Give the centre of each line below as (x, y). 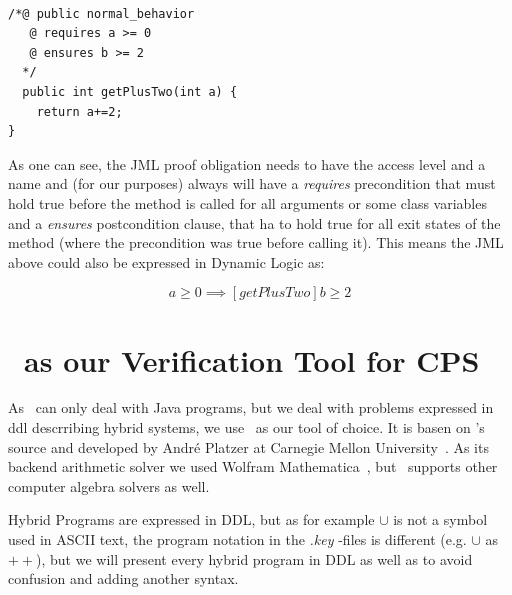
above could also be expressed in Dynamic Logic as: (166, 261)
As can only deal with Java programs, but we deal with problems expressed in (251, 407)
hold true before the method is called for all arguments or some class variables (247, 202)
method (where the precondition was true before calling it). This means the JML (256, 242)
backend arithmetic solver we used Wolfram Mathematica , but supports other (253, 466)
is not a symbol (440, 519)
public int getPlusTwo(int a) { (130, 91)
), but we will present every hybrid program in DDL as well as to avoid (254, 558)
